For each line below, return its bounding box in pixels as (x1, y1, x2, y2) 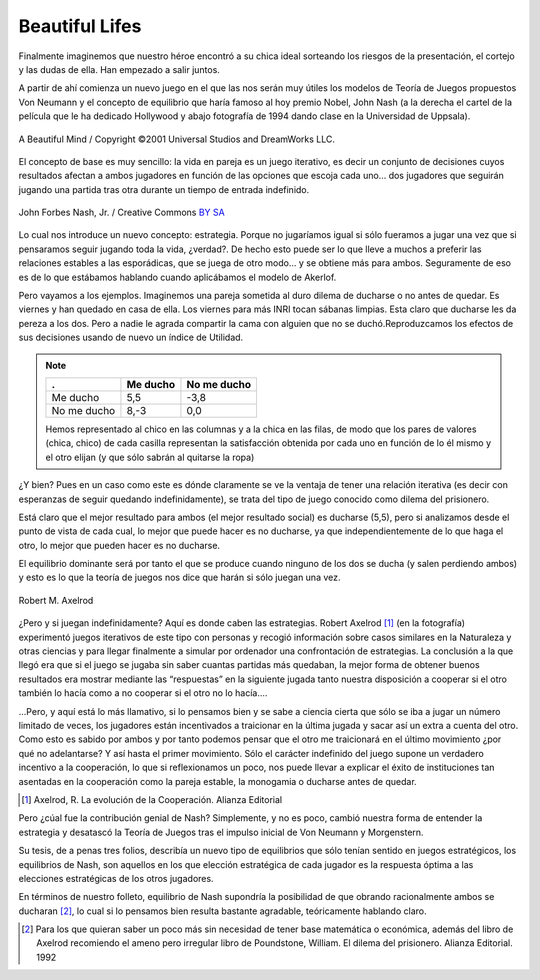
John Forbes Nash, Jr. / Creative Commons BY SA (18, 206, 225, 219)
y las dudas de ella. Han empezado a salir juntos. (18, 63, 220, 75)
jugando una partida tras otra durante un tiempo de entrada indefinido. (18, 183, 310, 195)
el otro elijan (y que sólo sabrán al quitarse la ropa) (45, 451, 255, 463)
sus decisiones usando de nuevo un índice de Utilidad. (18, 331, 244, 344)
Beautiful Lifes (18, 15, 142, 37)
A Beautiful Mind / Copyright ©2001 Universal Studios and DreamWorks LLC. (18, 133, 335, 145)
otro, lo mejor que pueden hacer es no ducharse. (18, 539, 220, 551)
